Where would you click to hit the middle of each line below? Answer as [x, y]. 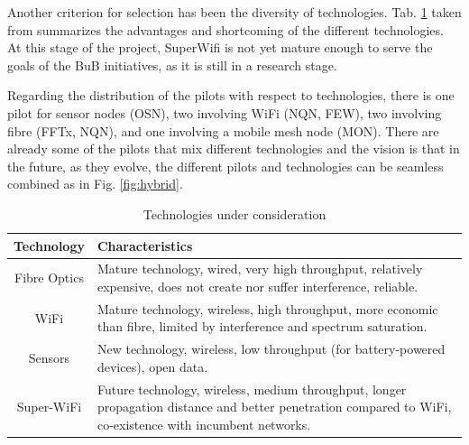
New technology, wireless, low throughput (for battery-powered [271, 349]
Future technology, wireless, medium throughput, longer [252, 389]
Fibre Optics [49, 278]
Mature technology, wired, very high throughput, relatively [260, 269]
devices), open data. [152, 366]
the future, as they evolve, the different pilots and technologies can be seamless [225, 166]
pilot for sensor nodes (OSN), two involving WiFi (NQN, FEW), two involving [225, 112]
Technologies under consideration [234, 213]
